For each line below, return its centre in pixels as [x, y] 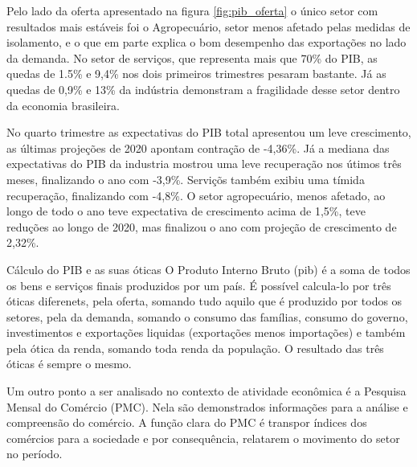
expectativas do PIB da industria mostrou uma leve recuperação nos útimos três [204, 164]
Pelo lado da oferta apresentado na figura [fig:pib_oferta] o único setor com [192, 10]
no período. [35, 454]
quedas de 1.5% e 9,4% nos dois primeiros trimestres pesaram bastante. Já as [196, 74]
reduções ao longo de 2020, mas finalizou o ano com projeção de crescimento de [202, 226]
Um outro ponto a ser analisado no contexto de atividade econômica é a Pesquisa [206, 391]
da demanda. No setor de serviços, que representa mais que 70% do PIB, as [192, 57]
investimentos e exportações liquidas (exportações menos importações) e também [206, 332]
